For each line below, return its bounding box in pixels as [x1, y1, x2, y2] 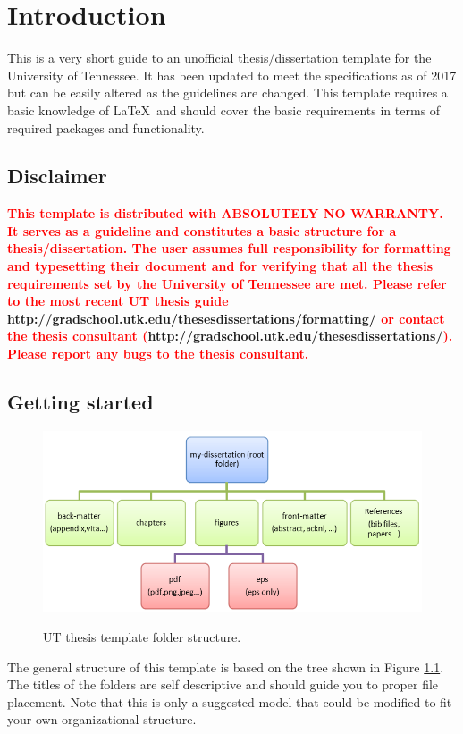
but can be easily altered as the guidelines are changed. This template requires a [7, 83, 448, 102]
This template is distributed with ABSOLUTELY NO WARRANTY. [7, 204, 443, 223]
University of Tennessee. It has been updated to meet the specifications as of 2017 [7, 65, 457, 84]
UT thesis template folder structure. [43, 628, 241, 646]
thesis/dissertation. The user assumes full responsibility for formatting [7, 239, 451, 257]
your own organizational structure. [7, 710, 197, 729]
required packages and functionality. [7, 118, 205, 137]
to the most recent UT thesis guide [7, 291, 229, 310]
